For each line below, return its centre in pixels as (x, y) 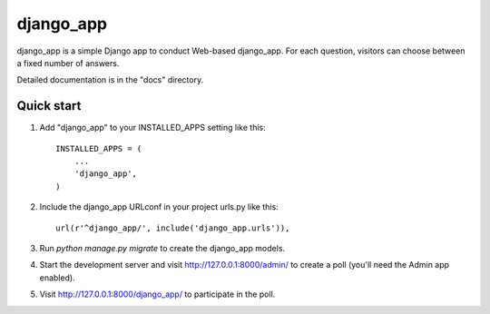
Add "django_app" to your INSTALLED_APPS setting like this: (153, 128)
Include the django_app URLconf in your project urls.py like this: (159, 207)
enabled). (58, 278)
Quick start (49, 106)
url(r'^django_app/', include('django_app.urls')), (173, 228)
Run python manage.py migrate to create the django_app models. (162, 248)
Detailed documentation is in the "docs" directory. (110, 80)
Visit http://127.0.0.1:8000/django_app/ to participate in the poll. (157, 294)
